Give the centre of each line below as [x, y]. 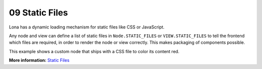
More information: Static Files [39, 60]
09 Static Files [38, 13]
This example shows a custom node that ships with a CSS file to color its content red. [94, 51]
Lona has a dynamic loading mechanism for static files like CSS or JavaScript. [87, 27]
